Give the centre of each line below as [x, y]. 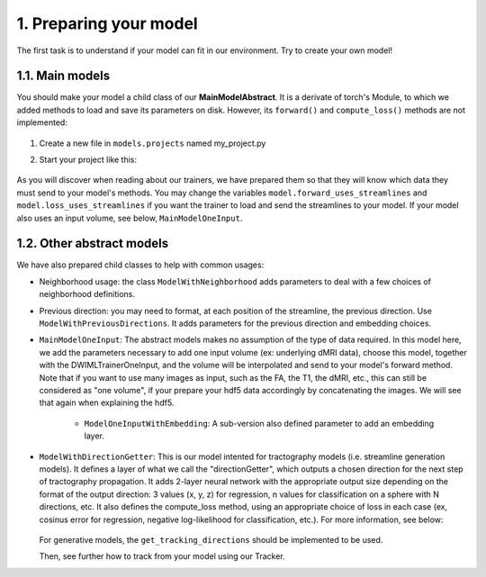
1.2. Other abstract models [93, 243]
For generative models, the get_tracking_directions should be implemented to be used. [211, 539]
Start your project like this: [88, 160]
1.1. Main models [63, 76]
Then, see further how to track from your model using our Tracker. [162, 556]
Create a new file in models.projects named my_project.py [153, 143]
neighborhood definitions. [87, 294]
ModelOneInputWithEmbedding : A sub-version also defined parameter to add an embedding [259, 423]
